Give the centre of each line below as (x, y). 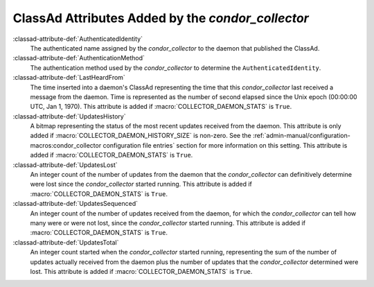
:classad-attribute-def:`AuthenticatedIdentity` (78, 39)
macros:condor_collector (66, 145)
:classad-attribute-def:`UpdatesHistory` (69, 116)
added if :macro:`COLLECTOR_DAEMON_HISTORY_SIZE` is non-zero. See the (141, 136)
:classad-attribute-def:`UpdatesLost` (65, 165)
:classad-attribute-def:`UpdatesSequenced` (75, 204)
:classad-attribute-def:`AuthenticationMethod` (79, 58)
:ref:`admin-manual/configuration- (302, 136)
